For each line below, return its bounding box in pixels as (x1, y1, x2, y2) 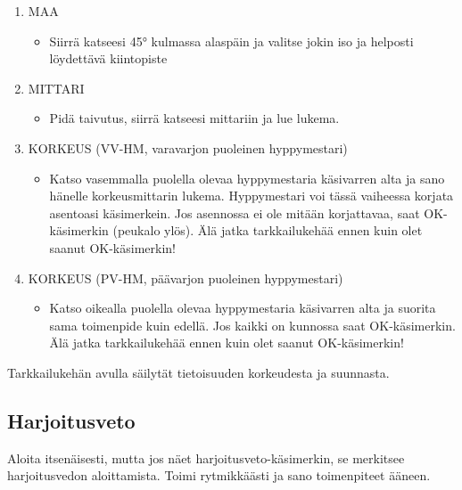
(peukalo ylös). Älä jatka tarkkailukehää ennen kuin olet (112, 221, 423, 240)
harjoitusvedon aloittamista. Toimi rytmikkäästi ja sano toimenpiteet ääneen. (7, 466, 431, 485)
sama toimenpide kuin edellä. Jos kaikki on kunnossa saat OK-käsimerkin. (49, 315, 456, 334)
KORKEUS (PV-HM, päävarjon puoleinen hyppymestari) (28, 268, 343, 287)
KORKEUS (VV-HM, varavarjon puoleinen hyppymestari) (28, 138, 348, 157)
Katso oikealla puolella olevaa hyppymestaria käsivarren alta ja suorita (49, 298, 436, 317)
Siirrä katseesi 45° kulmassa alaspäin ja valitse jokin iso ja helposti (49, 31, 414, 50)
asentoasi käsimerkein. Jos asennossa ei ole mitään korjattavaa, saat (49, 203, 420, 222)
